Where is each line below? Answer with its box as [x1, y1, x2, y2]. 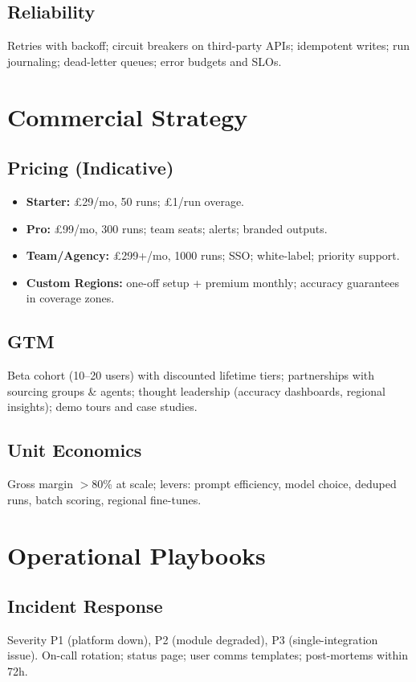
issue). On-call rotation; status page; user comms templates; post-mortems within [7, 647, 408, 664]
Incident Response [7, 594, 163, 618]
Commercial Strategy [7, 100, 248, 133]
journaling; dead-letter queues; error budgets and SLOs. [7, 52, 282, 69]
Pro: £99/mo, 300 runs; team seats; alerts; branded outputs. [26, 220, 328, 236]
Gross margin [7, 475, 73, 492]
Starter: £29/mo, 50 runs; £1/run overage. [26, 192, 245, 209]
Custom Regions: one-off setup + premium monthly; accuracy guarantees [26, 273, 400, 290]
